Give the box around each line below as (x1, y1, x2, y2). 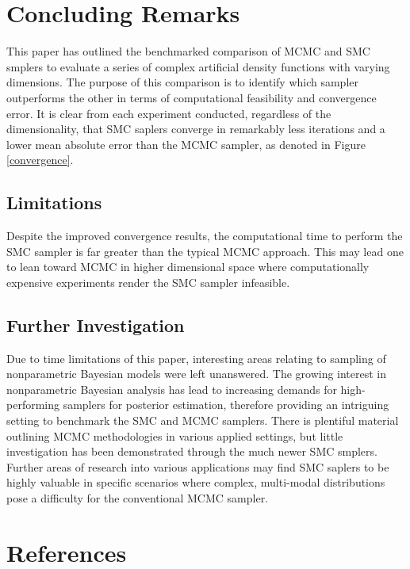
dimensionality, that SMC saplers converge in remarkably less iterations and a (6, 120, 385, 137)
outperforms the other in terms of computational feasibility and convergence (6, 89, 377, 105)
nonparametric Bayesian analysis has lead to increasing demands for (6, 380, 337, 397)
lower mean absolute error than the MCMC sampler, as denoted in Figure (6, 136, 366, 152)
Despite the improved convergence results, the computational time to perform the (6, 227, 403, 244)
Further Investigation (6, 312, 185, 337)
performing (6, 396, 59, 413)
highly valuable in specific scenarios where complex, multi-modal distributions (6, 474, 385, 491)
